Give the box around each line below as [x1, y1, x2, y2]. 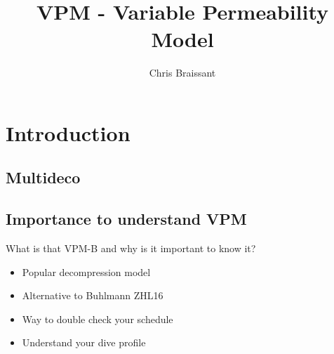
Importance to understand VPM [6, 208, 247, 230]
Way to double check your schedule [22, 311, 173, 326]
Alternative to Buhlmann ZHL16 [22, 288, 163, 303]
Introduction [6, 118, 131, 147]
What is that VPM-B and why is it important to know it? [6, 241, 256, 256]
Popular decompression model [22, 264, 151, 279]
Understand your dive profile [22, 335, 146, 350]
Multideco [6, 166, 81, 188]
